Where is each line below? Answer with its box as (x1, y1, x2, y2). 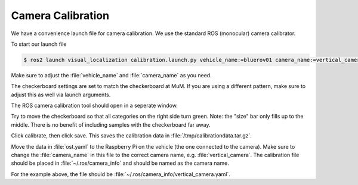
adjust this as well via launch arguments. (11, 91, 111, 98)
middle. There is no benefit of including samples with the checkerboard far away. (11, 121, 211, 128)
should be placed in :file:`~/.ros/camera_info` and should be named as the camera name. (11, 159, 229, 167)
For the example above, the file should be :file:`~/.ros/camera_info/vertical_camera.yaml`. (11, 170, 231, 178)
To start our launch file (11, 40, 67, 48)
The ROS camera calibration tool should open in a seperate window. (11, 102, 178, 109)
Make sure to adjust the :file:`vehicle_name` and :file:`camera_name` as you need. (11, 71, 212, 79)
